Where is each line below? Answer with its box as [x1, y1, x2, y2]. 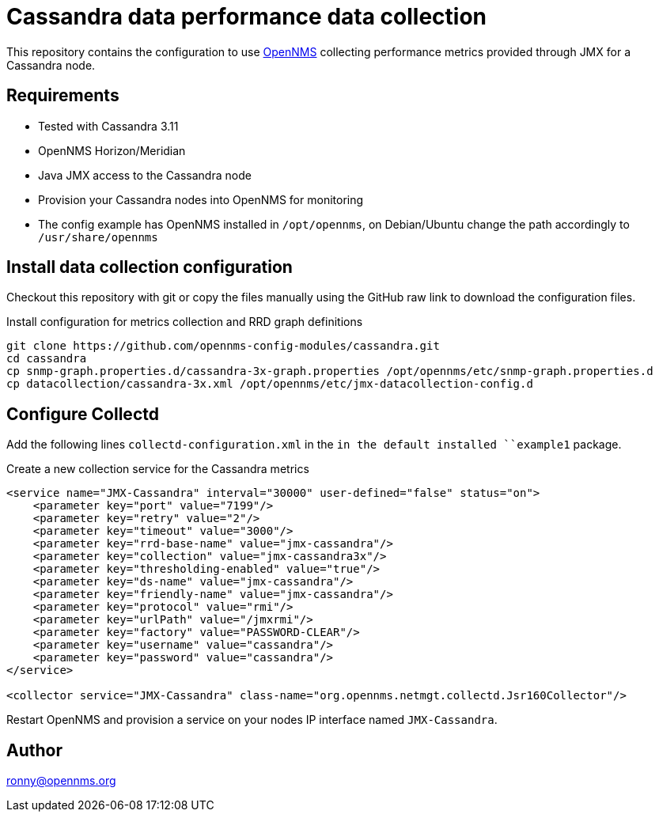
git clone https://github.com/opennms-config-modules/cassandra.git [6, 339, 440, 353]
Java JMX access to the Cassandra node [38, 168, 252, 182]
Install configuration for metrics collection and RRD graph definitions [6, 315, 363, 329]
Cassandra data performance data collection [6, 3, 487, 30]
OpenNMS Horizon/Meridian [38, 143, 186, 157]
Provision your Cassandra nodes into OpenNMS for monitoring [38, 192, 364, 206]
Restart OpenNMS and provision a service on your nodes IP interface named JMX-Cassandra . [6, 713, 498, 727]
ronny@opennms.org [6, 774, 116, 788]
